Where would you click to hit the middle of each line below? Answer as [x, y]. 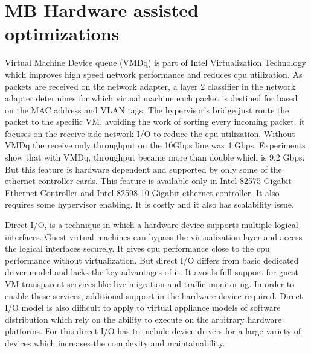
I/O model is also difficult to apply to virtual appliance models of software [143, 307]
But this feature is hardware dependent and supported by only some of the [143, 169]
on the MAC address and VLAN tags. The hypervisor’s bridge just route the [147, 110]
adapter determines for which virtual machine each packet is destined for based [151, 98]
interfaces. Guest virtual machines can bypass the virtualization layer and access [154, 236]
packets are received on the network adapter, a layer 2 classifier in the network [150, 86]
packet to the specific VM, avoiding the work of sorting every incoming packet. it [155, 122]
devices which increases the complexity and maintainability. [115, 342]
